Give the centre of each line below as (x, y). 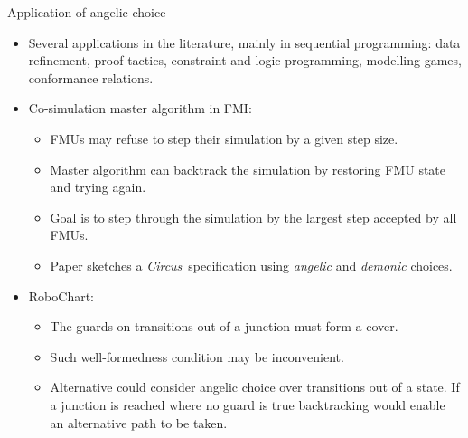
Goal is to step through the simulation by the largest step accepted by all (253, 217)
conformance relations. (91, 77)
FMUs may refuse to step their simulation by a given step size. (224, 138)
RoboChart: (61, 295)
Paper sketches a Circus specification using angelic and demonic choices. (251, 265)
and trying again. (98, 187)
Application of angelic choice (87, 12)
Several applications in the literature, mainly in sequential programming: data (244, 42)
